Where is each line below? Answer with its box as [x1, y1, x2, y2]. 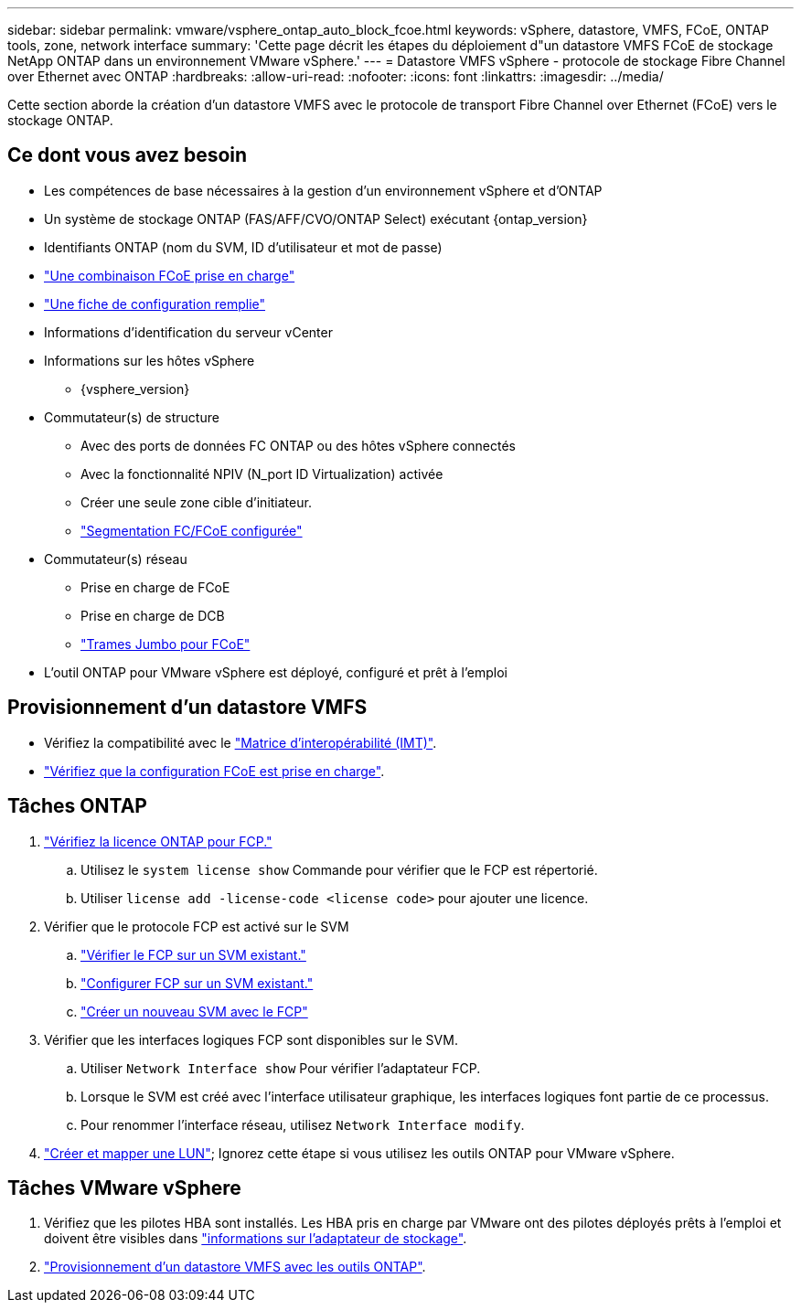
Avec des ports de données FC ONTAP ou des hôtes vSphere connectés [80, 437, 516, 453]
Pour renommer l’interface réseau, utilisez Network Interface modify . [80, 1116, 525, 1133]
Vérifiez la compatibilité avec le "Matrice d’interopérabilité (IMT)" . [44, 734, 437, 751]
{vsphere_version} [80, 380, 190, 397]
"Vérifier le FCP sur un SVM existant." [80, 946, 306, 963]
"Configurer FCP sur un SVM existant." [80, 975, 314, 991]
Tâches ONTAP [7, 794, 147, 818]
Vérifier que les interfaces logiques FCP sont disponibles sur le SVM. [44, 1031, 458, 1048]
